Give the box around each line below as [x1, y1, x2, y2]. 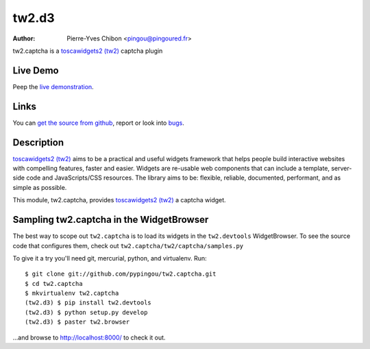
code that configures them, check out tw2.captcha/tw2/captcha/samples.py [12, 241, 244, 250]
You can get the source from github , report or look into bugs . [12, 119, 185, 127]
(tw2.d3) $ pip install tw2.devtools [25, 299, 152, 306]
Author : [12, 34, 36, 43]
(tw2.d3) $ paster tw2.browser [25, 318, 130, 326]
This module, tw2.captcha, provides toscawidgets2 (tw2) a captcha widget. [12, 196, 226, 204]
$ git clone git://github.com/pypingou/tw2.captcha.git [25, 270, 217, 278]
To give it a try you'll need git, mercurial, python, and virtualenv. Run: [12, 254, 207, 262]
